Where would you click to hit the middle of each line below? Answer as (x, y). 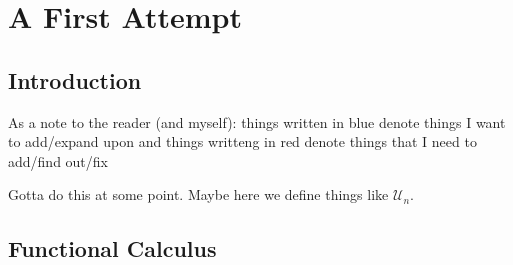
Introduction (75, 79)
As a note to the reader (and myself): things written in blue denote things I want (257, 121)
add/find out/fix (58, 160)
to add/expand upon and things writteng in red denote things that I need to (242, 141)
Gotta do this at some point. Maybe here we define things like (198, 194)
